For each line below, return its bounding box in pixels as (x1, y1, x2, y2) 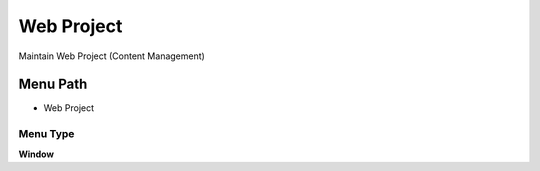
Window (18, 148, 55, 160)
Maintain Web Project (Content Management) (18, 50, 205, 62)
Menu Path (18, 76, 88, 93)
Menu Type (18, 127, 75, 141)
